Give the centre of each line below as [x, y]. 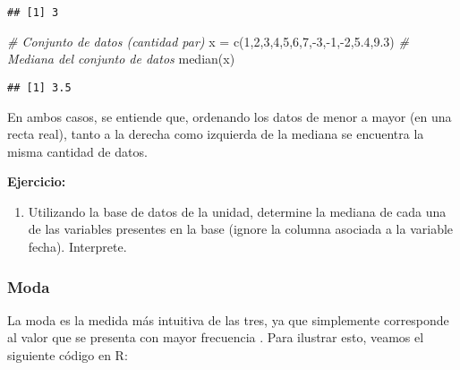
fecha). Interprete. [77, 247]
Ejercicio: [37, 181]
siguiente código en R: [68, 355]
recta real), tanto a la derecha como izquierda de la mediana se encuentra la [216, 134]
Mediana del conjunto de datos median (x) [121, 59]
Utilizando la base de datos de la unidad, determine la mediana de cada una [237, 211]
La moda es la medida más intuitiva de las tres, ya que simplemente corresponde [228, 319]
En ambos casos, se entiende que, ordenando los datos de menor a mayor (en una [230, 116]
